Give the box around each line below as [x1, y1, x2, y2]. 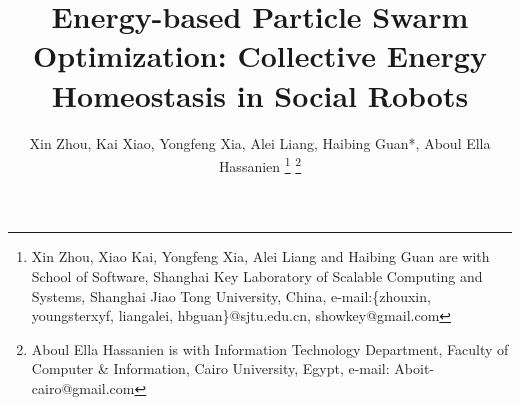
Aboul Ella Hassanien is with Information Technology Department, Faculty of [31, 338, 509, 359]
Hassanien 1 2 [218, 153, 302, 176]
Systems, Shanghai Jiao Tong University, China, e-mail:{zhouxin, [31, 285, 431, 306]
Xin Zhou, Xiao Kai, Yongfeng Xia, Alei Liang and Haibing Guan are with [31, 246, 490, 267]
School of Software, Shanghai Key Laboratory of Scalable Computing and [31, 265, 483, 286]
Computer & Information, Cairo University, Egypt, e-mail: [31, 358, 390, 379]
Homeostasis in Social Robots [51, 74, 469, 115]
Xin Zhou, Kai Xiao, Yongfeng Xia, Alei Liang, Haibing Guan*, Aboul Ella [29, 132, 491, 153]
